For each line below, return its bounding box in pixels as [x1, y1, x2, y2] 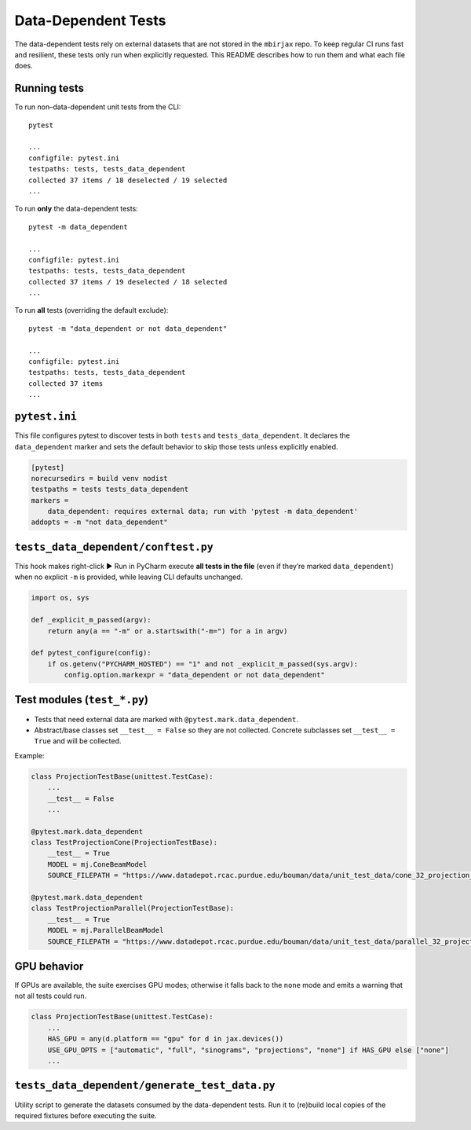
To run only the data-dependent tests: [14, 204, 139, 214]
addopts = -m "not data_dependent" [31, 518, 168, 526]
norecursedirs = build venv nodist [31, 474, 168, 482]
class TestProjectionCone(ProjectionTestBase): [31, 838, 217, 847]
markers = [31, 496, 69, 504]
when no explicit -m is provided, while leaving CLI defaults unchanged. [14, 572, 243, 582]
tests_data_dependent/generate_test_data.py [14, 1079, 276, 1092]
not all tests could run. [14, 991, 86, 1001]
